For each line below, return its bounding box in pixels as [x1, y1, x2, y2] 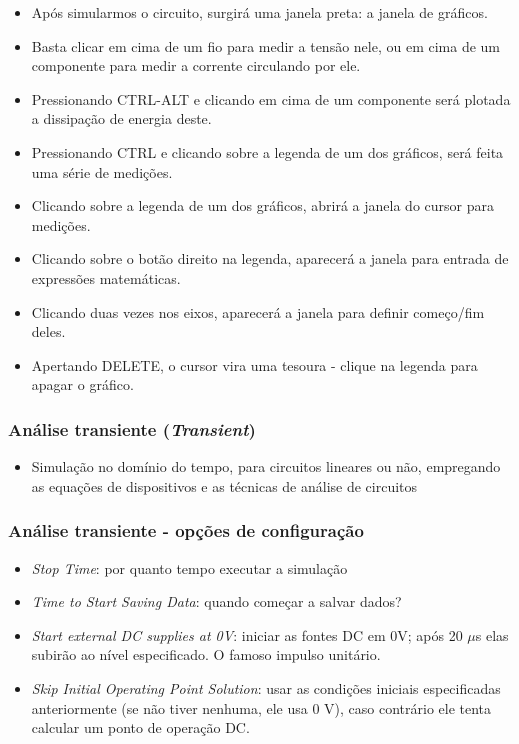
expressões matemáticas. [31, 267, 181, 288]
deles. [31, 321, 66, 342]
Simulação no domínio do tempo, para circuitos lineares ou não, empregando [31, 456, 501, 477]
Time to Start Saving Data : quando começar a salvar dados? [31, 591, 402, 612]
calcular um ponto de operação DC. [31, 717, 250, 738]
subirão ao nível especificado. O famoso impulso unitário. [31, 644, 381, 665]
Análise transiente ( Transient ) [8, 416, 256, 441]
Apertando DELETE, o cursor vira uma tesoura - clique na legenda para [31, 354, 478, 375]
